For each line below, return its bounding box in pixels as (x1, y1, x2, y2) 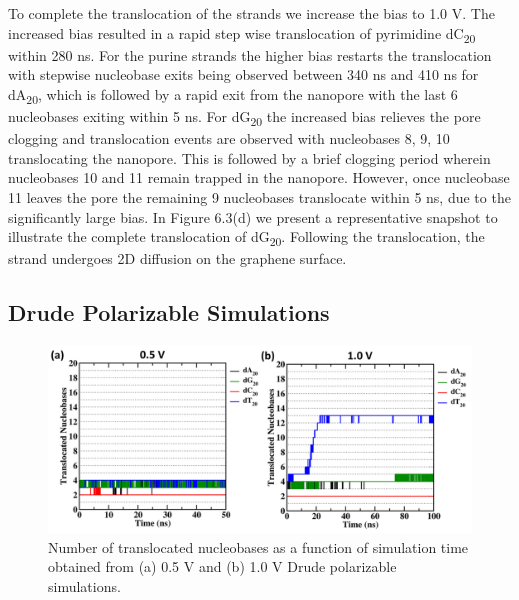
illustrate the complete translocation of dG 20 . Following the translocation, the (8, 226, 485, 249)
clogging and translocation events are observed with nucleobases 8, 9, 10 (8, 128, 450, 149)
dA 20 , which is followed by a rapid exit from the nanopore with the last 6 (8, 83, 458, 107)
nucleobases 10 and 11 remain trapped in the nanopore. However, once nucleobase (8, 167, 510, 188)
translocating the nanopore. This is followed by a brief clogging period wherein (8, 147, 491, 168)
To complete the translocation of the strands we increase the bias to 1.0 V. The (8, 3, 495, 23)
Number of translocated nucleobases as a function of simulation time (48, 536, 469, 557)
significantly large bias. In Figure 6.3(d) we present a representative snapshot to (8, 206, 498, 227)
